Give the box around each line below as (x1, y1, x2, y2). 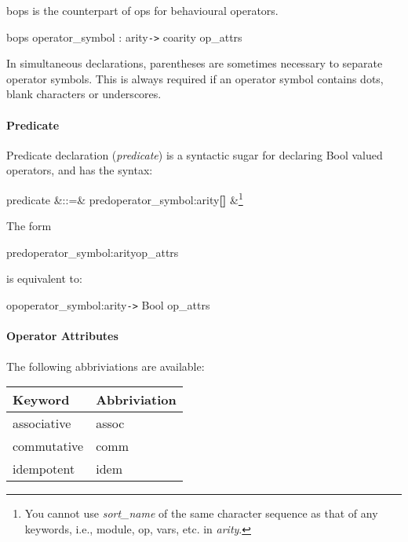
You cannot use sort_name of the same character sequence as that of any (24, 505, 378, 522)
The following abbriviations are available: (6, 357, 205, 374)
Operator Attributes (6, 328, 118, 344)
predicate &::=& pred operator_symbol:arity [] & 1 (6, 189, 243, 207)
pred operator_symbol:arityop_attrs (6, 244, 179, 260)
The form (6, 218, 52, 234)
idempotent (13, 460, 75, 478)
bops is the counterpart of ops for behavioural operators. (6, 2, 279, 18)
